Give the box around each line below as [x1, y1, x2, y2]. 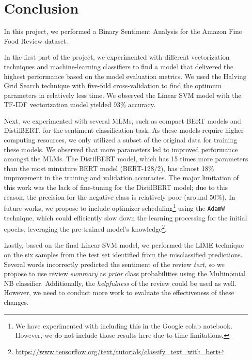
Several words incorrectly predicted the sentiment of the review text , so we [4, 259, 225, 269]
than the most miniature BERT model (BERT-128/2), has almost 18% [4, 163, 214, 173]
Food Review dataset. [4, 35, 68, 46]
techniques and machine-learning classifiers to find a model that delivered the [4, 61, 234, 71]
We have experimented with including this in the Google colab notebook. [15, 320, 233, 330]
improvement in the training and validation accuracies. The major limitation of [4, 172, 239, 183]
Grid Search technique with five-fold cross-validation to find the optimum [4, 80, 222, 91]
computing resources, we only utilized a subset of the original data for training [4, 135, 237, 145]
